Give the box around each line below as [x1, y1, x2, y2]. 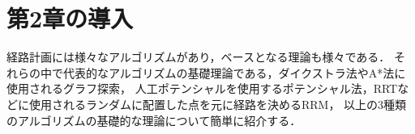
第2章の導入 [6, 2, 134, 35]
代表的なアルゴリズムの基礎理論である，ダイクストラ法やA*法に [62, 64, 406, 81]
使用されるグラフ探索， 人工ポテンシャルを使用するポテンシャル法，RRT [6, 80, 398, 97]
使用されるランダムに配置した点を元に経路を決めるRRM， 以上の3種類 [28, 95, 407, 112]
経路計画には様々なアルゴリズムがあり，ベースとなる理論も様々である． [6, 48, 391, 65]
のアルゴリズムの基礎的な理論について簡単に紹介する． [6, 111, 302, 128]
